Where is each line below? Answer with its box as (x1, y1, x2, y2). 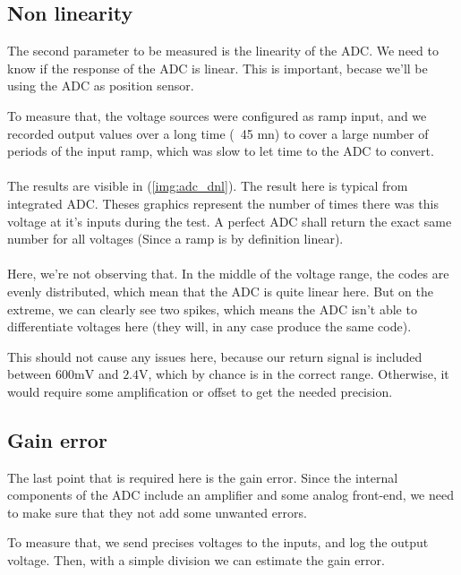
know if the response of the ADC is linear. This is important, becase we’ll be (7, 58, 428, 77)
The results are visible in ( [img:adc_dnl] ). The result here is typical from (7, 176, 408, 195)
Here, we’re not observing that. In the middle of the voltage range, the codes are (7, 264, 449, 283)
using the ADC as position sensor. (7, 76, 194, 95)
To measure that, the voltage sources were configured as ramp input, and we (7, 106, 427, 124)
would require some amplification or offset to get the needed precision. (7, 382, 393, 400)
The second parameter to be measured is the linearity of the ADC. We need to (7, 41, 439, 60)
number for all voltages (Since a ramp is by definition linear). (7, 229, 344, 248)
